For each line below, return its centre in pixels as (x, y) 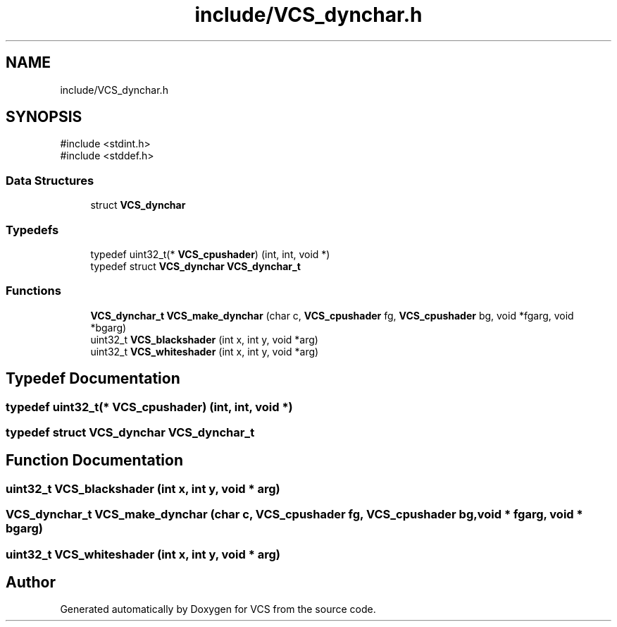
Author (31, 582)
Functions (33, 291)
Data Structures (50, 180)
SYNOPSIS (44, 117)
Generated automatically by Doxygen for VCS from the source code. (218, 609)
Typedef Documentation (93, 379)
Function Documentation (94, 461)
